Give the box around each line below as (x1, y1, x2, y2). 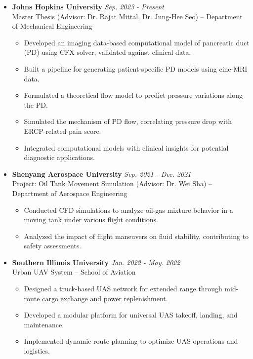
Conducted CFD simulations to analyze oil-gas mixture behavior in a (24, 204, 233, 215)
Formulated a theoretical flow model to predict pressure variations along (24, 90, 243, 100)
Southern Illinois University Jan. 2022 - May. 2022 (12, 257, 180, 267)
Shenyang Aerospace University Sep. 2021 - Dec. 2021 (12, 168, 191, 179)
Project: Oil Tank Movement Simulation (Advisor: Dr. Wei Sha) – (12, 178, 212, 189)
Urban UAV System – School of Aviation (12, 267, 136, 277)
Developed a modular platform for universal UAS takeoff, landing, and (24, 310, 238, 320)
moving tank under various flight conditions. (24, 214, 158, 225)
